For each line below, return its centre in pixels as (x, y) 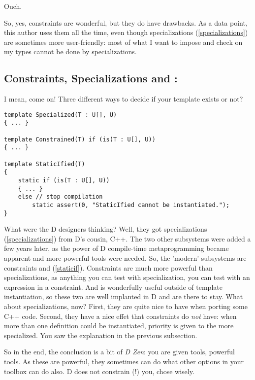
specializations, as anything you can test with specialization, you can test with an (127, 277)
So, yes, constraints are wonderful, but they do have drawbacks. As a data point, (126, 22)
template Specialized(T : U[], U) (61, 115)
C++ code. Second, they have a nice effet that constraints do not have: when (120, 316)
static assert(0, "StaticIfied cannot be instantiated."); (131, 205)
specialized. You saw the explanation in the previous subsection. (101, 335)
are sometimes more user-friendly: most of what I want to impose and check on (123, 42)
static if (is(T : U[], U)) (64, 181)
